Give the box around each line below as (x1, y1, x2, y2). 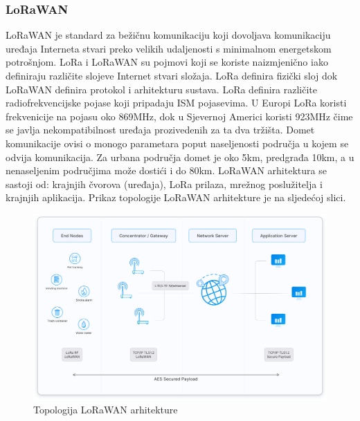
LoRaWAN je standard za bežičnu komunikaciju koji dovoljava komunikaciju (6, 28, 331, 42)
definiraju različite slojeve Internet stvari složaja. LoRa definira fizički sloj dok (6, 68, 338, 82)
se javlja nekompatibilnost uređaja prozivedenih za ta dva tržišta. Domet (6, 122, 315, 137)
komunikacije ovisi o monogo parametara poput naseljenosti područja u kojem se (6, 135, 349, 150)
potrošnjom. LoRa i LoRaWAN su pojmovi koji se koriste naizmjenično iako (6, 55, 328, 69)
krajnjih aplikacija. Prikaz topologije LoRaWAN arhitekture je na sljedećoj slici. (6, 190, 346, 205)
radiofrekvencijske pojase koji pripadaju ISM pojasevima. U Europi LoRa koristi (6, 95, 347, 110)
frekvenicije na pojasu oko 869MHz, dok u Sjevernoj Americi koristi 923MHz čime (6, 109, 353, 123)
